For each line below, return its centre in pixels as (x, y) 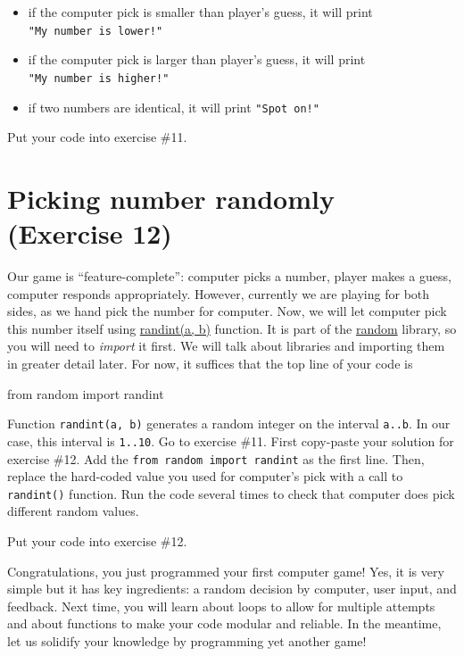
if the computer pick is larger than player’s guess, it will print (197, 59)
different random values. (73, 511)
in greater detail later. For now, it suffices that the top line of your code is (210, 364)
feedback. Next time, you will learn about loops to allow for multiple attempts (221, 606)
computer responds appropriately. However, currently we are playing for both (219, 293)
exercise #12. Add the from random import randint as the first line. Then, (216, 458)
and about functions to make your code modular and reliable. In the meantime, (224, 623)
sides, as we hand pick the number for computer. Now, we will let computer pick (227, 311)
